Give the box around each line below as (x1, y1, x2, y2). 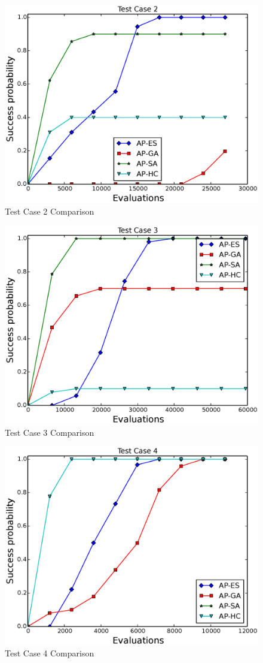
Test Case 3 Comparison (5, 426, 94, 438)
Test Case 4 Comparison (5, 647, 94, 659)
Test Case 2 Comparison (5, 205, 94, 218)
